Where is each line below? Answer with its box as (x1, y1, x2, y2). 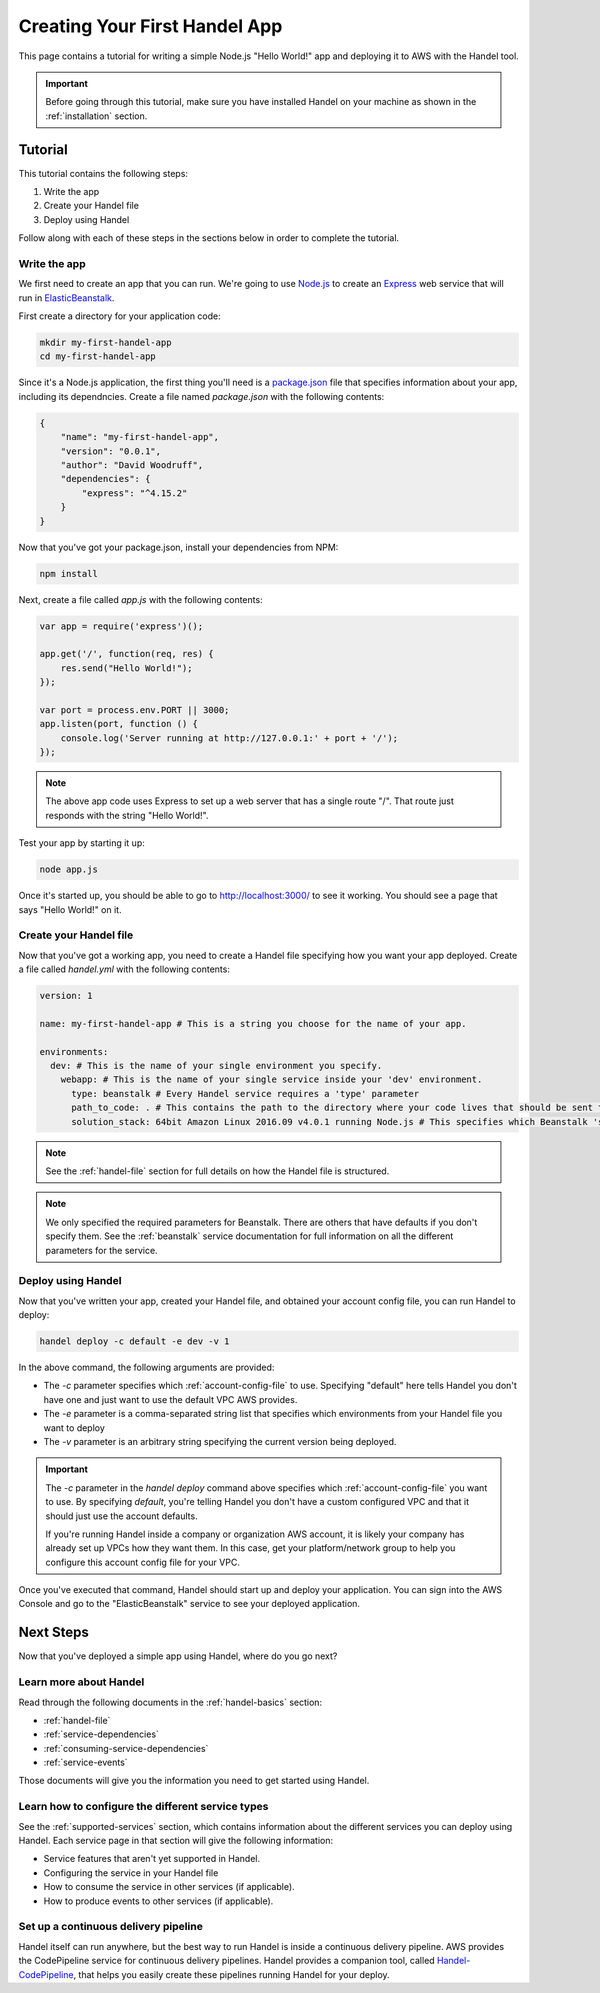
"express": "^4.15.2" (81, 487, 188, 499)
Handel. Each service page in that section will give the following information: (18, 1835, 334, 1847)
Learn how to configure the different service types (18, 1800, 269, 1814)
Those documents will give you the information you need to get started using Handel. (18, 1775, 370, 1787)
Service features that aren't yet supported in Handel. (43, 1853, 260, 1865)
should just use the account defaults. (45, 1510, 199, 1522)
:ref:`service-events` (43, 1756, 129, 1769)
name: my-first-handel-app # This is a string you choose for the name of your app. (39, 1018, 467, 1029)
